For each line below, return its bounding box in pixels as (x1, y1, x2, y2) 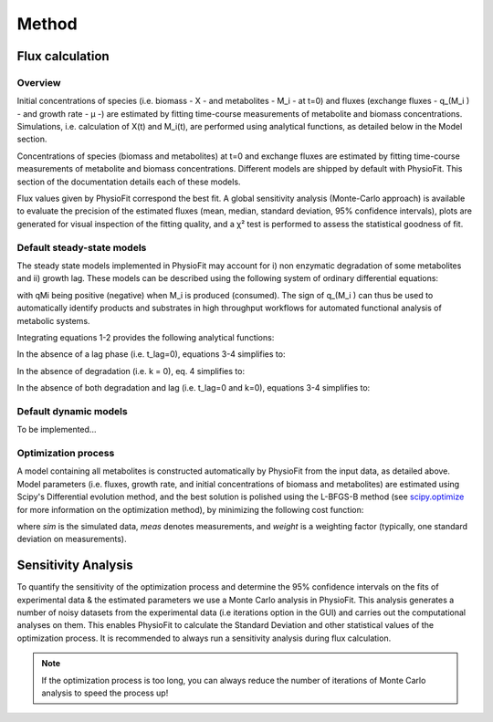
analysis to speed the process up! (41, 687, 169, 698)
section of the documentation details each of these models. (16, 176, 241, 187)
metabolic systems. (16, 315, 90, 326)
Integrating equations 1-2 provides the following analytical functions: (16, 331, 275, 342)
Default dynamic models (16, 404, 128, 417)
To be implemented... (16, 424, 97, 435)
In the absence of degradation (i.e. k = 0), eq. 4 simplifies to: (16, 365, 246, 376)
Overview (16, 76, 61, 89)
